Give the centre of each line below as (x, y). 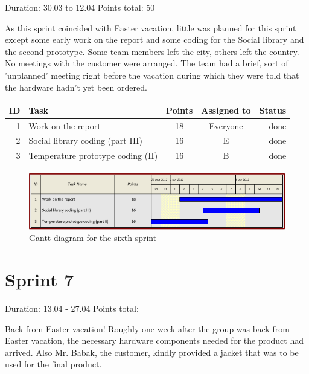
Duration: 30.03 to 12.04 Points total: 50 (80, 7)
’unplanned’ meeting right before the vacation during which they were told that (152, 75)
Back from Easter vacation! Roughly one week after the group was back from (147, 328)
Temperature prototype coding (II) (93, 156)
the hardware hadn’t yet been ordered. (76, 87)
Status (273, 110)
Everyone (226, 125)
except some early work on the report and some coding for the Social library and (154, 40)
